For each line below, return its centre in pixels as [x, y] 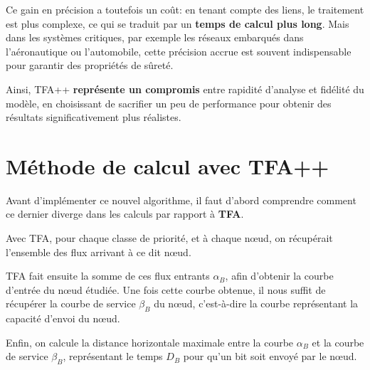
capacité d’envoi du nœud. [63, 318]
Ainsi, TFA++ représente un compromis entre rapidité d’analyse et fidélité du [185, 89]
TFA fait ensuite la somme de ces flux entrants [108, 276]
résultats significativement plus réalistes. [94, 117]
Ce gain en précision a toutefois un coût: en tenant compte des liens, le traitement [185, 9]
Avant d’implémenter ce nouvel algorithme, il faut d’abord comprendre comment [181, 200]
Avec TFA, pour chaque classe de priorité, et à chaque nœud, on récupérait [169, 238]
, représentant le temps [113, 356]
